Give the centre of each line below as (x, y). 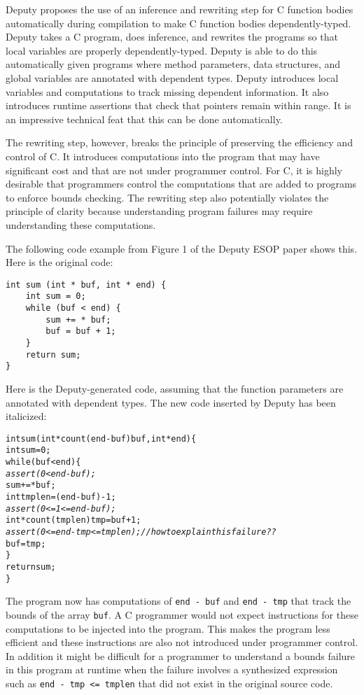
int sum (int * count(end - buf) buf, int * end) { (101, 438)
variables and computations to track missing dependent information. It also (167, 91)
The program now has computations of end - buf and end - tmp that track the (178, 601)
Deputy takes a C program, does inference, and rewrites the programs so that (172, 37)
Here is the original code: (59, 262)
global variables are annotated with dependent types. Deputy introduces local (172, 77)
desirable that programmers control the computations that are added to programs (181, 184)
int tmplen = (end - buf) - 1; (61, 497)
